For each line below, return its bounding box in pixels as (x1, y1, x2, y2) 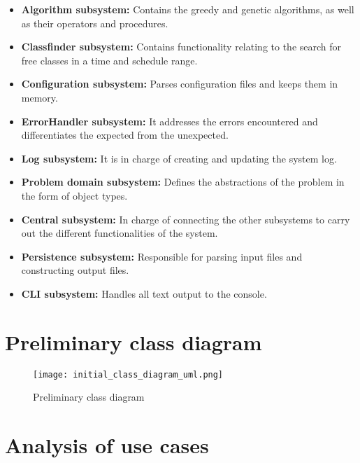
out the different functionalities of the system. (21, 226, 218, 240)
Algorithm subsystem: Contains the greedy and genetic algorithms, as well (21, 2, 354, 16)
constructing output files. (21, 263, 129, 277)
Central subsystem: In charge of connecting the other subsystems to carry (21, 212, 350, 226)
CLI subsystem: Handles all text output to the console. (21, 286, 267, 300)
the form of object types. (21, 188, 128, 202)
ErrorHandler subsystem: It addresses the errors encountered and (21, 113, 318, 128)
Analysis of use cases (5, 431, 209, 459)
